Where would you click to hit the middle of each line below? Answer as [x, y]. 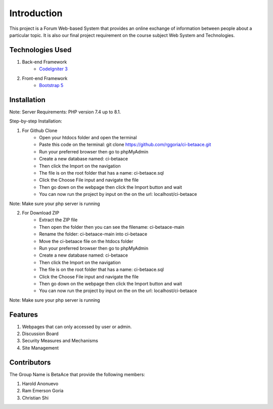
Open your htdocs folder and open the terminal [88, 138]
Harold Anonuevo [40, 384]
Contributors [30, 362]
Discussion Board [40, 334]
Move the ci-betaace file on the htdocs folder [86, 241]
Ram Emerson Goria [43, 391]
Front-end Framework [45, 78]
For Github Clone [40, 130]
